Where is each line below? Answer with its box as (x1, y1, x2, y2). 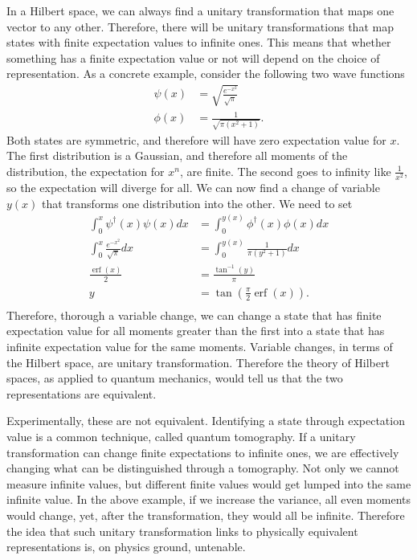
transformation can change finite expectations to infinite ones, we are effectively (6, 444, 399, 460)
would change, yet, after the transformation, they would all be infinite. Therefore (6, 506, 405, 523)
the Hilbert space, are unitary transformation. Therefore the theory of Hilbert (6, 354, 390, 370)
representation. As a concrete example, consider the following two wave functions (6, 65, 405, 82)
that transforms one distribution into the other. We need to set (42, 194, 353, 211)
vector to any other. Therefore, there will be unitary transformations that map (6, 18, 394, 35)
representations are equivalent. (6, 385, 157, 402)
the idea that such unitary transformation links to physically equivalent (6, 522, 358, 539)
